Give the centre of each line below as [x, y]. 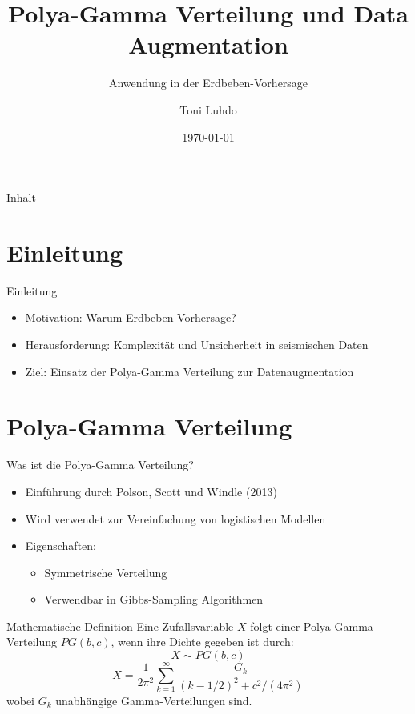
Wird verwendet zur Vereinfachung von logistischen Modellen [175, 518]
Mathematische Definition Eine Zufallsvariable [120, 626]
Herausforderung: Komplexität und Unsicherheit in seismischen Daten [197, 344]
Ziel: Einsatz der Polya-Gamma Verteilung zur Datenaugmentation [189, 371]
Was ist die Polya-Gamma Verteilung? [100, 465]
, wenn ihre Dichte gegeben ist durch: [202, 642]
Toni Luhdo [208, 109]
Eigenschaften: [60, 546]
